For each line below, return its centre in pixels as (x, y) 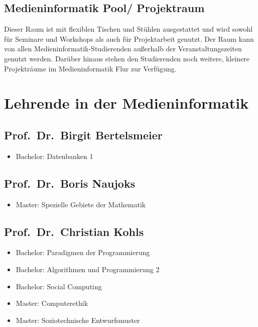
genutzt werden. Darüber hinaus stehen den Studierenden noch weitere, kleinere (127, 58)
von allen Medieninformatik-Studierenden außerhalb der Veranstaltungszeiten (123, 49)
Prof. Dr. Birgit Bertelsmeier (83, 135)
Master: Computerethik (52, 303)
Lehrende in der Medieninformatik (126, 103)
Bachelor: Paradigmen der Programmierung (83, 252)
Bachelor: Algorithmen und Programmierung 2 (88, 269)
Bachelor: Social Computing (59, 286)
